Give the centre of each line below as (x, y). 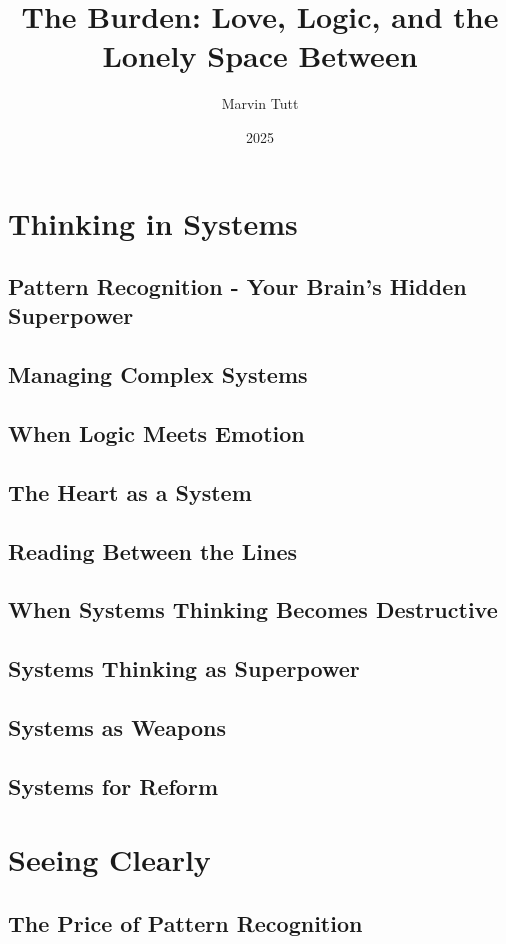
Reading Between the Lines (153, 550)
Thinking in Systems (153, 222)
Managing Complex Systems (158, 374)
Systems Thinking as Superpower (184, 668)
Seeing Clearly (109, 859)
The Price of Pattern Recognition (185, 922)
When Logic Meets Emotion (156, 433)
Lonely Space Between (260, 55)
